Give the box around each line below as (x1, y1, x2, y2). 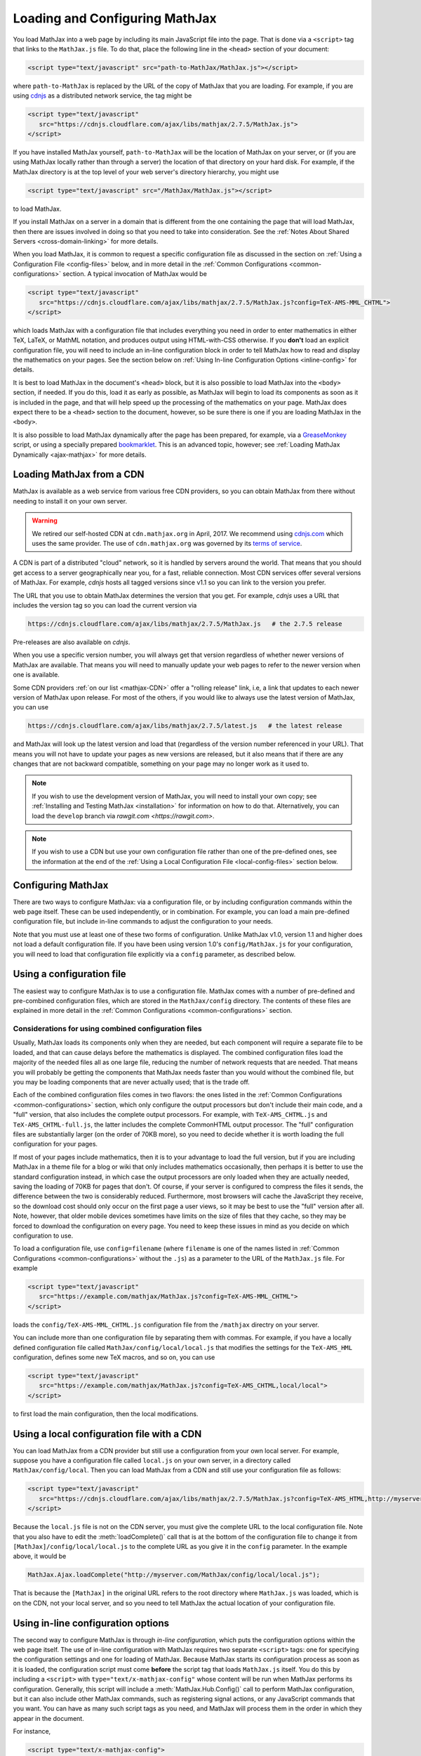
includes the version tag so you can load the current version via (13, 601, 197, 609)
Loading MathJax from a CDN (13, 469, 145, 480)
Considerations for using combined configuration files (13, 1024, 203, 1034)
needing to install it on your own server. (13, 497, 128, 505)
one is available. (13, 671, 60, 679)
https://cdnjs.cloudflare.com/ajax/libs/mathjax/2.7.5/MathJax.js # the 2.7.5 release (27, 620, 343, 628)
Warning (32, 516, 58, 525)
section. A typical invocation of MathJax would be (62, 270, 207, 278)
